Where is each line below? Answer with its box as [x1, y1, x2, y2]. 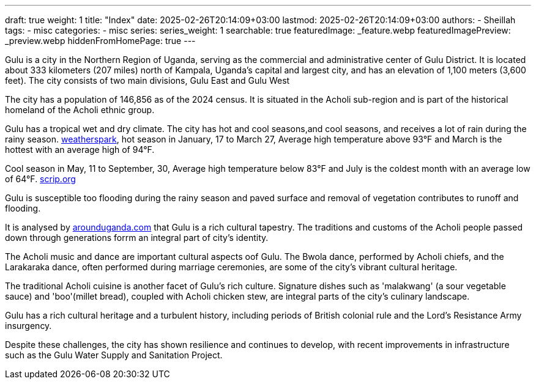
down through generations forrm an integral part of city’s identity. [5, 232, 269, 243]
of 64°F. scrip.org [5, 174, 76, 184]
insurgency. [5, 320, 52, 331]
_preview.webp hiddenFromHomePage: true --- [5, 35, 196, 46]
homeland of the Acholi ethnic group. [5, 105, 155, 115]
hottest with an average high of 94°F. [5, 144, 155, 155]
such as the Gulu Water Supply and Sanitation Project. [5, 350, 223, 360]
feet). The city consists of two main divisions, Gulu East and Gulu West [5, 75, 290, 86]
